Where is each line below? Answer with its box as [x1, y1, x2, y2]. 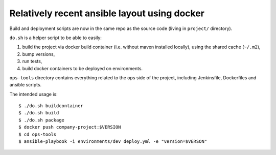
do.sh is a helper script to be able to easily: [9, 35, 102, 41]
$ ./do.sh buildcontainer [18, 103, 84, 109]
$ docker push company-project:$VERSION [18, 125, 121, 130]
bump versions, [22, 51, 55, 57]
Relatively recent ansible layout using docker [9, 8, 204, 19]
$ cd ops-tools [18, 131, 57, 137]
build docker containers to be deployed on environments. [22, 65, 143, 71]
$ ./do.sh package [18, 117, 65, 123]
